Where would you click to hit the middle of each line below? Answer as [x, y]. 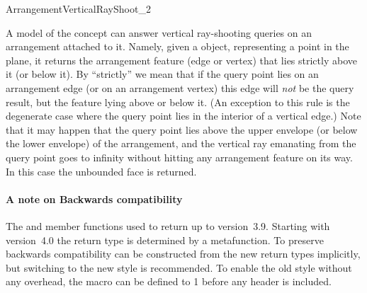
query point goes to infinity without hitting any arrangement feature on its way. [179, 157]
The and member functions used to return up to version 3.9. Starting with [168, 225]
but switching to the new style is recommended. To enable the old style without [179, 267]
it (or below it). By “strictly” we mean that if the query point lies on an [162, 74]
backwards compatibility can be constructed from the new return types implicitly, [183, 254]
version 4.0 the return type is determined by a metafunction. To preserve [165, 240]
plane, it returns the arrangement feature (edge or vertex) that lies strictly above [181, 60]
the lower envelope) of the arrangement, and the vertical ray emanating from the [181, 143]
